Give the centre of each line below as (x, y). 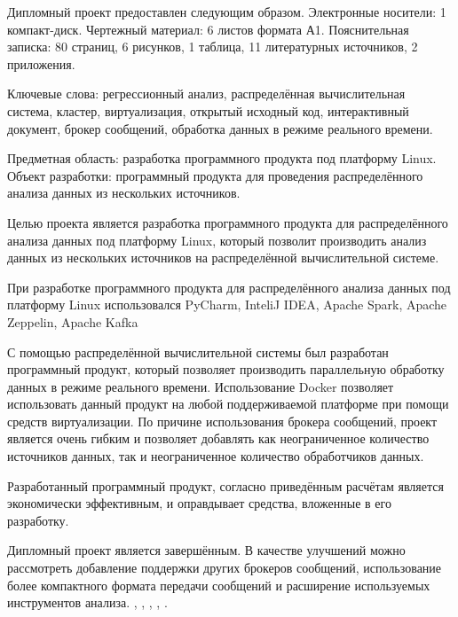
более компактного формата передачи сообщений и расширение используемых (219, 585)
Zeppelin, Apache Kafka (73, 321)
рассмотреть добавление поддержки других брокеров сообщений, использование (225, 568)
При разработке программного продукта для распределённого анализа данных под (229, 287)
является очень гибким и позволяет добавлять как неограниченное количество (218, 438)
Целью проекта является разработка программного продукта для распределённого (228, 222)
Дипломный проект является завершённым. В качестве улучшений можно (206, 550)
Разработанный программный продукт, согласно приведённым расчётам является (225, 485)
